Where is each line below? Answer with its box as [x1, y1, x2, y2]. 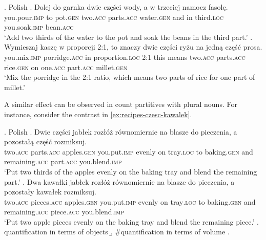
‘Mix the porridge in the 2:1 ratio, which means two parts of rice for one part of [4, 72, 255, 82]
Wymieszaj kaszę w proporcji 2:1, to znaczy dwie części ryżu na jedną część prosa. [4, 41, 262, 52]
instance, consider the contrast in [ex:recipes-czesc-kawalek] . [4, 108, 192, 119]
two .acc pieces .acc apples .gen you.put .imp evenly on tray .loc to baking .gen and [4, 196, 256, 207]
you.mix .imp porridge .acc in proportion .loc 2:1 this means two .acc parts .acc [4, 51, 245, 62]
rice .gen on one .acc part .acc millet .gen [4, 61, 128, 72]
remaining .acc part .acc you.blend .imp [4, 156, 122, 167]
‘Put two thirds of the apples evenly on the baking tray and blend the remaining [4, 166, 257, 177]
